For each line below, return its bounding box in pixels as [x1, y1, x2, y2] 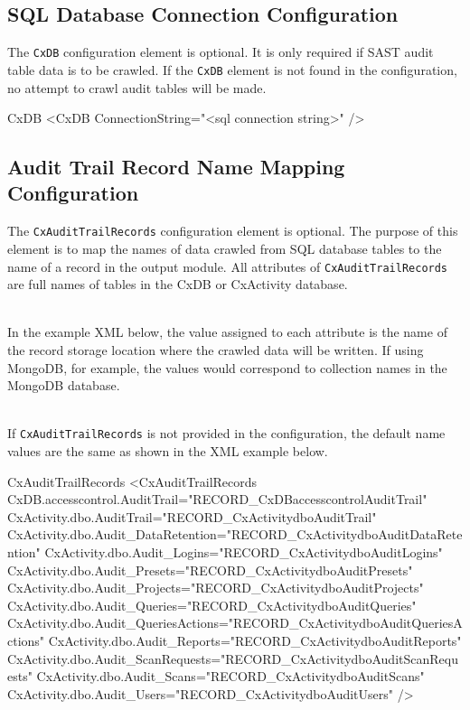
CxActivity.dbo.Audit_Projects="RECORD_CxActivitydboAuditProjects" [7, 578, 424, 597]
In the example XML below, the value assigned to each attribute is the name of [7, 322, 447, 341]
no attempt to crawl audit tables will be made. [7, 78, 267, 97]
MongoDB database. [7, 376, 120, 395]
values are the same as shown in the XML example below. [7, 442, 328, 461]
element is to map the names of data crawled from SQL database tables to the [7, 238, 442, 257]
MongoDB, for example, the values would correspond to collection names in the [7, 358, 447, 377]
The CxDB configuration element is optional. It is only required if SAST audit [7, 42, 434, 61]
